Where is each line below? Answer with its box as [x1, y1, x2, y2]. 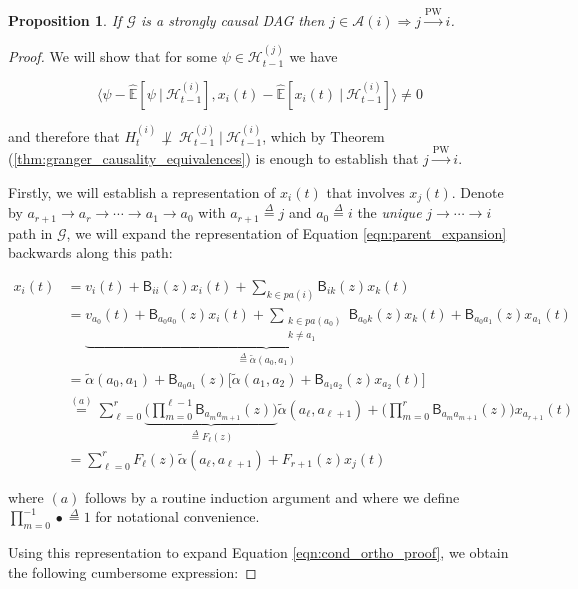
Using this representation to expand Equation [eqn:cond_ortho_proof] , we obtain [8, 542, 509, 562]
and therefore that [8, 125, 120, 146]
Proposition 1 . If [8, 9, 122, 30]
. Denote [451, 181, 504, 202]
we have [289, 46, 338, 67]
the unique [357, 202, 422, 223]
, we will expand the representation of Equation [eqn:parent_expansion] [66, 222, 507, 243]
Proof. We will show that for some [8, 46, 217, 67]
